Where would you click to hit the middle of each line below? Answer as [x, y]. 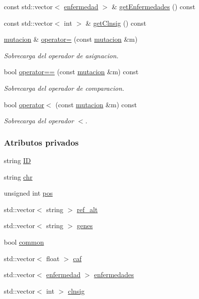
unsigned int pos [28, 193]
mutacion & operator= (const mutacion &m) [71, 39]
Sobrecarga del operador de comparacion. [64, 88]
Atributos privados [41, 142]
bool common [24, 241]
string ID [17, 160]
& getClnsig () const [116, 23]
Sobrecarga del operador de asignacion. [61, 55]
